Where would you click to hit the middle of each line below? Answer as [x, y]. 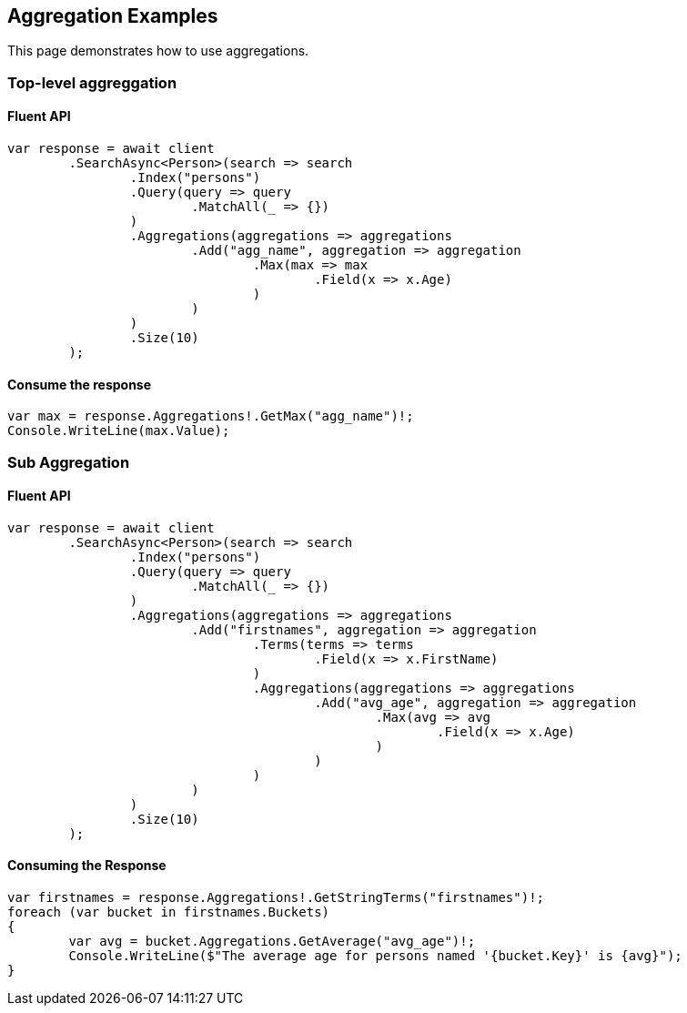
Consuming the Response [87, 866]
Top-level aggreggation [92, 82]
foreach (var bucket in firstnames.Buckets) [169, 912]
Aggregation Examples [113, 16]
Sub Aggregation [69, 462]
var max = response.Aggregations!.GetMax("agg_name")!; [211, 416]
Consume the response [80, 384]
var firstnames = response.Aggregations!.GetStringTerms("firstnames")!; [276, 898]
